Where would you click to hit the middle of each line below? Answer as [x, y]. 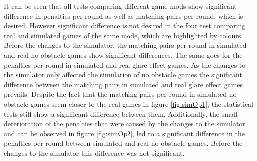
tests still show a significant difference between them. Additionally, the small [121, 113]
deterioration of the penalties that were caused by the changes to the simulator [125, 123]
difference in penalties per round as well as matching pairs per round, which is [124, 16]
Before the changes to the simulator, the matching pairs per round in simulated [125, 45]
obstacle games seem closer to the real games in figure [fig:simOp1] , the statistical [129, 103]
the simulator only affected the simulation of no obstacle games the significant [123, 75]
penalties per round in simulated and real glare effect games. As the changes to [125, 65]
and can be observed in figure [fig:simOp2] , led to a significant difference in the [124, 133]
